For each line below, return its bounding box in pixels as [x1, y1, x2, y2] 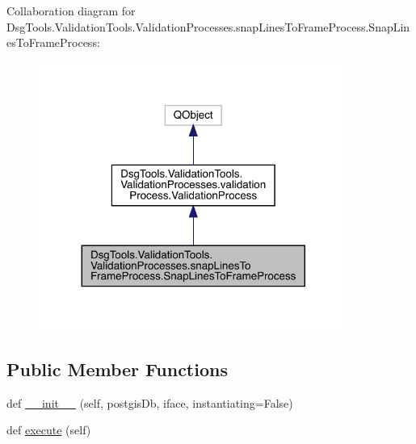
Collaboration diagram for [6, 2, 136, 19]
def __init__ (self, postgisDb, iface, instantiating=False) [6, 394, 293, 411]
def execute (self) [6, 421, 91, 438]
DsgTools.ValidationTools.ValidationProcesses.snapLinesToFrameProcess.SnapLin [6, 18, 410, 35]
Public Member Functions [6, 356, 228, 381]
